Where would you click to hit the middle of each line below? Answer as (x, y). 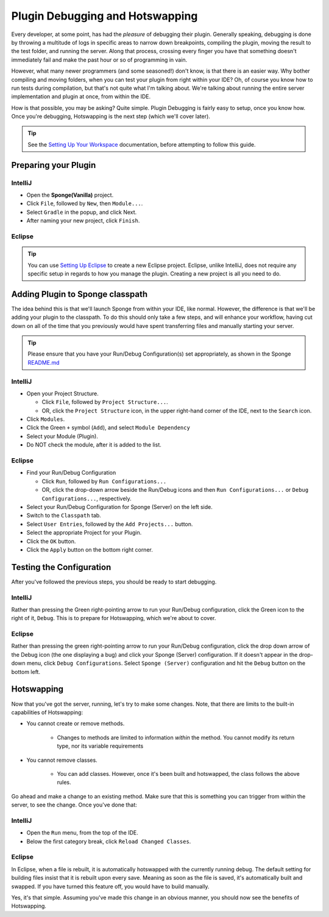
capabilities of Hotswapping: (47, 712)
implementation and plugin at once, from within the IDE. (81, 97)
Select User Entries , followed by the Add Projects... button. (110, 524)
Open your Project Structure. (62, 393)
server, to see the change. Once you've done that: (74, 805)
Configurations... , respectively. (87, 499)
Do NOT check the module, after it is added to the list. (94, 445)
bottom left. (26, 671)
